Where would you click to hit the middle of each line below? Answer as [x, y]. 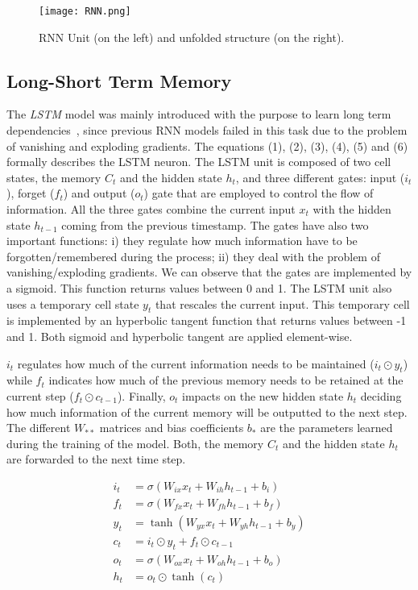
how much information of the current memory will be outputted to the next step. [207, 411]
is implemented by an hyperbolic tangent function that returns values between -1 [207, 320]
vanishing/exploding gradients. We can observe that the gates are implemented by [209, 272]
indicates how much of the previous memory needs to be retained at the [226, 380]
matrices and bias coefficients [172, 428]
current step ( [40, 395]
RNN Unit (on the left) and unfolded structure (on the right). [192, 37]
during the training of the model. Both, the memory [135, 443]
